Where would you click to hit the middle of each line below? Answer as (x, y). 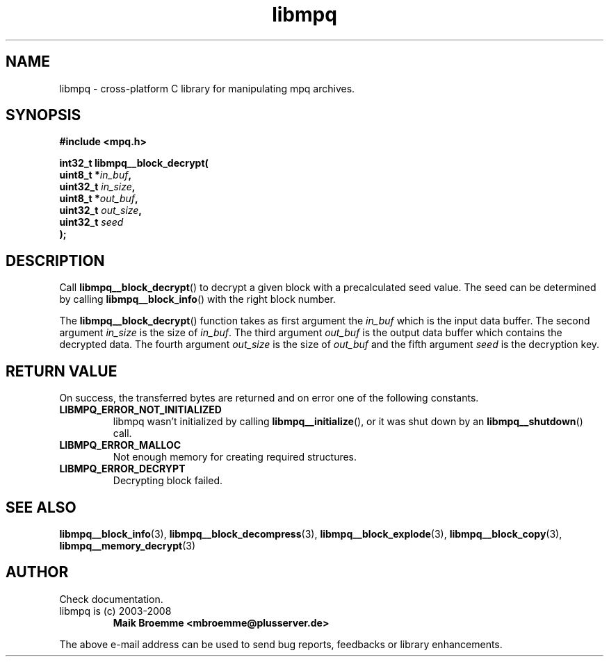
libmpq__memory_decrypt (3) (127, 545)
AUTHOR (37, 572)
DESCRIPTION (55, 260)
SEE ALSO (41, 507)
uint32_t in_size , (97, 187)
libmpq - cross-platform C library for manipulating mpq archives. (207, 88)
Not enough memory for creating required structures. (235, 457)
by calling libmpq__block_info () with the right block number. (197, 299)
